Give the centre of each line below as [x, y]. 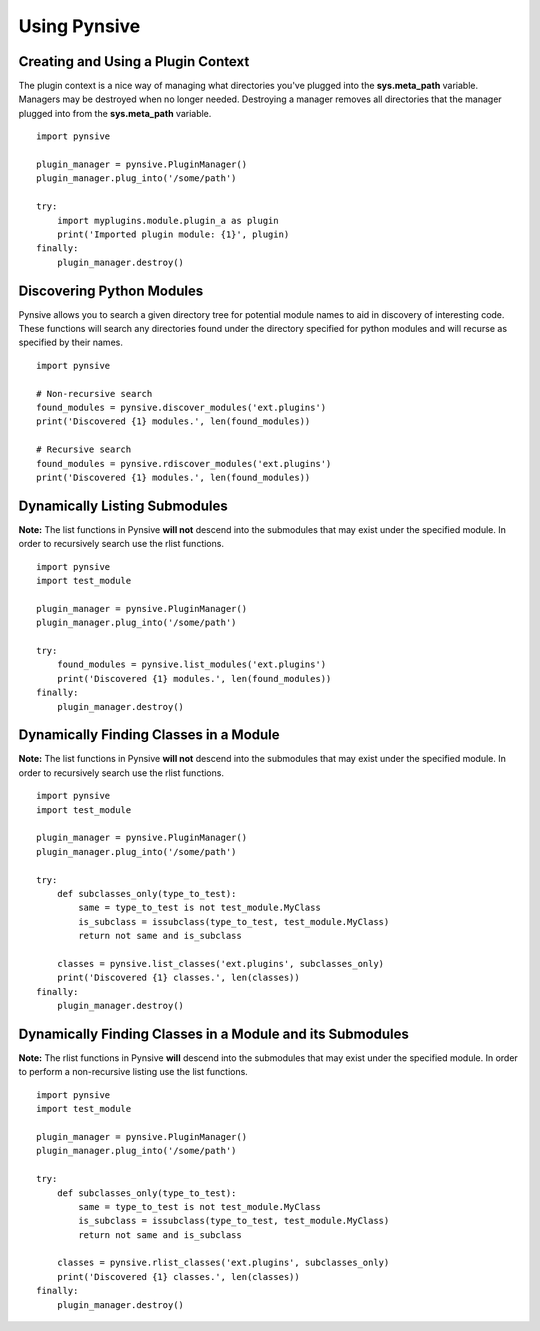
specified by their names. [71, 342]
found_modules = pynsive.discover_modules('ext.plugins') [181, 407]
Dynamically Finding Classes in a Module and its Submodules [214, 1033]
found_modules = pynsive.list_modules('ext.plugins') [191, 664]
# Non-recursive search [94, 393]
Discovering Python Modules [111, 290]
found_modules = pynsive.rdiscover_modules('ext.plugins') [184, 463]
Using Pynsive [79, 26]
